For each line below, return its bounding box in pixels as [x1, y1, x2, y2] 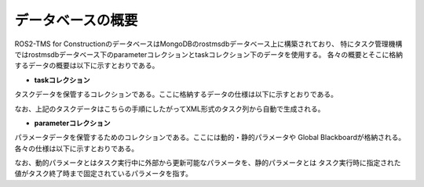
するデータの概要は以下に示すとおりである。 [14, 61, 159, 70]
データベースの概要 [14, 12, 138, 29]
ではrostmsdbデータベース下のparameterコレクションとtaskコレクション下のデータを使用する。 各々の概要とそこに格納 [14, 49, 404, 59]
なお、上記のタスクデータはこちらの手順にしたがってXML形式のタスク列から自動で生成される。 [14, 104, 325, 113]
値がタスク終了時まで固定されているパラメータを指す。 [14, 169, 192, 178]
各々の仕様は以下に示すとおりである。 [14, 143, 139, 153]
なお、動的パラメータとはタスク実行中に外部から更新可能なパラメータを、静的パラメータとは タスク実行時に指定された [14, 158, 401, 167]
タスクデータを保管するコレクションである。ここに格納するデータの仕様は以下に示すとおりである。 [14, 90, 338, 99]
